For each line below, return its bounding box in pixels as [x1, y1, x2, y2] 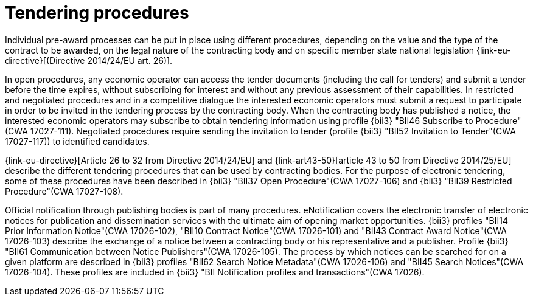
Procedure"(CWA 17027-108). [5, 185, 124, 196]
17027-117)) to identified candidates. [5, 136, 150, 147]
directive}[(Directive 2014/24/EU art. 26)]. [5, 55, 173, 66]
